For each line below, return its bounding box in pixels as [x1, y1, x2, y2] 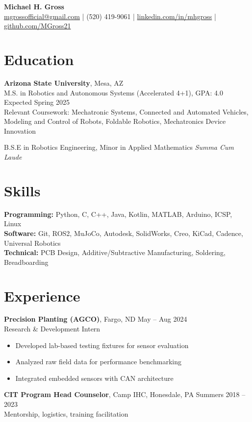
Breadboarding [4, 257, 49, 267]
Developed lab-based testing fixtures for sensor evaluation [15, 340, 189, 350]
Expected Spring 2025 [4, 97, 70, 107]
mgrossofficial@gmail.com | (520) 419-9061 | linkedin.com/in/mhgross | [4, 11, 216, 21]
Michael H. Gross [4, 1, 64, 11]
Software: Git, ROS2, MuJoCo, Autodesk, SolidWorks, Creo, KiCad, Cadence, [4, 228, 243, 238]
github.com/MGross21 [4, 21, 71, 31]
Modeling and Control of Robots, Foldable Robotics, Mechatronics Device [4, 116, 226, 126]
